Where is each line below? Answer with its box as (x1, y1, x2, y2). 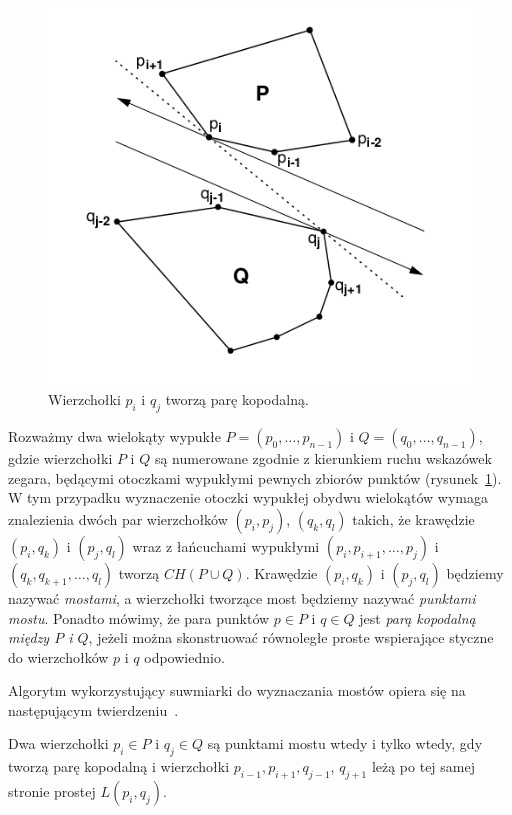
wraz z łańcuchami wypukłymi (132, 535, 320, 556)
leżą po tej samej (371, 756, 475, 777)
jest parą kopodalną (359, 607, 476, 628)
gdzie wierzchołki (8, 448, 113, 469)
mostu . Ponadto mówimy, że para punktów (8, 607, 270, 628)
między (8, 627, 50, 648)
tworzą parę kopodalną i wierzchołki (8, 756, 230, 777)
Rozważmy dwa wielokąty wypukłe (8, 426, 221, 447)
